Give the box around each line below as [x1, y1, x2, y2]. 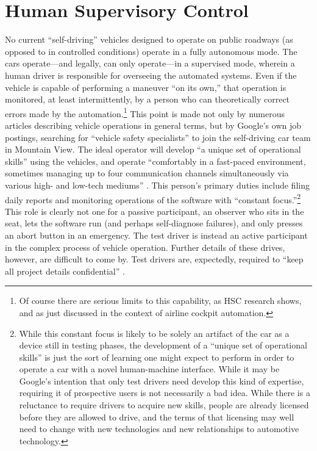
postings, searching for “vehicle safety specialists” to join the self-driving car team [5, 131, 311, 143]
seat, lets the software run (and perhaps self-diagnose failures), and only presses [5, 217, 303, 229]
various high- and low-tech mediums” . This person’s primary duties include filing [5, 178, 310, 191]
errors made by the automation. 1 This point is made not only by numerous [5, 105, 285, 120]
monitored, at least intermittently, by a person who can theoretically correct [5, 93, 290, 106]
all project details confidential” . [5, 264, 125, 277]
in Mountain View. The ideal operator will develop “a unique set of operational [5, 143, 301, 156]
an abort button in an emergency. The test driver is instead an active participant [5, 228, 308, 241]
